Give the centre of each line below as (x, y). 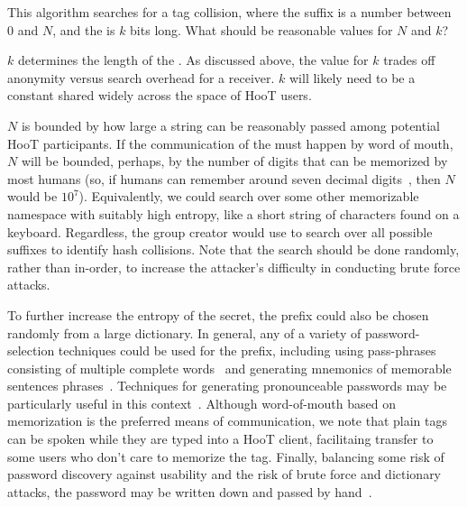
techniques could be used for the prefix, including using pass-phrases (247, 350)
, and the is (84, 29)
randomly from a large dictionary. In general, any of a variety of (184, 332)
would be (32, 196)
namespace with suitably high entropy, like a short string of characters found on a (233, 213)
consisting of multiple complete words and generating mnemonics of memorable (229, 368)
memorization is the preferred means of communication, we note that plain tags (228, 421)
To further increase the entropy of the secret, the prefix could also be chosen (218, 314)
